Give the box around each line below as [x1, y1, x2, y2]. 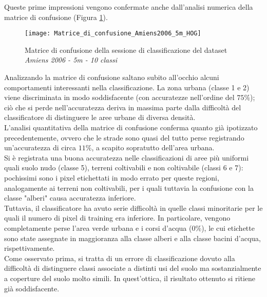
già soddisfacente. [4, 283, 60, 293]
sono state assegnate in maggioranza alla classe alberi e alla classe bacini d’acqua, [4, 232, 261, 243]
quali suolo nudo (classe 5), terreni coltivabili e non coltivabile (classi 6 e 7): [4, 162, 243, 173]
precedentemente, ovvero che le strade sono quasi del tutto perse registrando [4, 132, 244, 143]
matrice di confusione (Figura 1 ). [4, 11, 108, 22]
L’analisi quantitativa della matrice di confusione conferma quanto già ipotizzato [4, 122, 258, 132]
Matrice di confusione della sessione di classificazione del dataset [25, 44, 227, 55]
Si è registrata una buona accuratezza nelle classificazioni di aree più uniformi [4, 152, 249, 163]
